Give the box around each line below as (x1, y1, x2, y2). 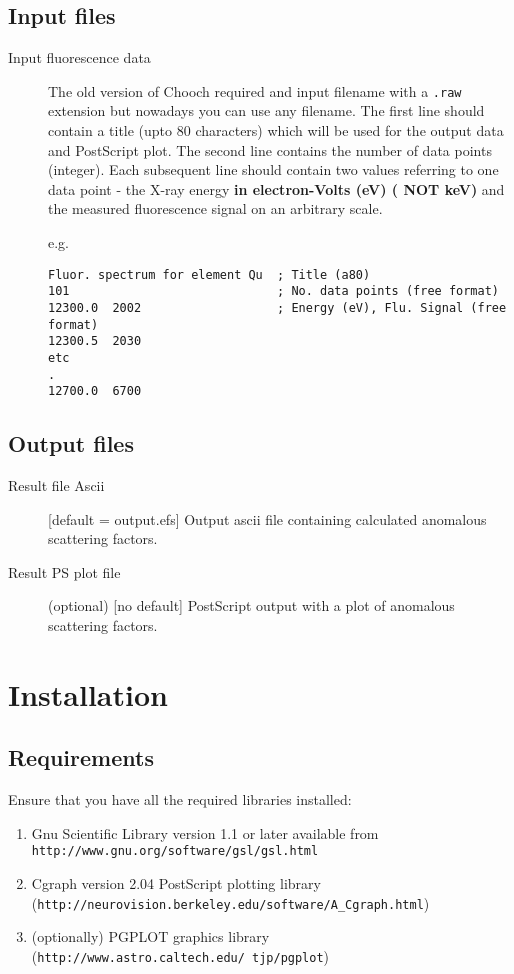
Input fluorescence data (8, 47, 151, 68)
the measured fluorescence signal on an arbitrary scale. (48, 198, 383, 219)
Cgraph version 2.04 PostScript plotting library (31, 873, 321, 894)
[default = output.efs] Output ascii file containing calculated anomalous (48, 508, 487, 529)
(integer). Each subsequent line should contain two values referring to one (48, 159, 499, 180)
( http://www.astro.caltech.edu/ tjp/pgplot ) (31, 945, 330, 966)
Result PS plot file (8, 561, 121, 582)
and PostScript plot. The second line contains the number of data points (48, 139, 492, 160)
